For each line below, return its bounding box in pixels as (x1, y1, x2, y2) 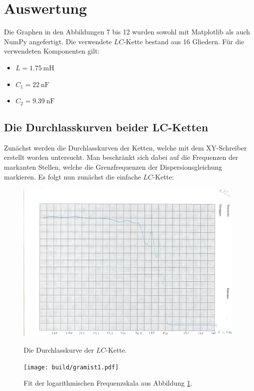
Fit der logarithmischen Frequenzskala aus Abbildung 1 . (24, 378, 193, 388)
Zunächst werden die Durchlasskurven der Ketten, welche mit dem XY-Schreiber (4, 142, 247, 152)
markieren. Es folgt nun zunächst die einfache (4, 171, 141, 181)
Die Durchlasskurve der (24, 345, 94, 355)
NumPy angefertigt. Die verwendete (4, 36, 112, 46)
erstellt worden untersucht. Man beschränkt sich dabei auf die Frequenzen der (4, 152, 238, 162)
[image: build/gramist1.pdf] (24, 363, 119, 371)
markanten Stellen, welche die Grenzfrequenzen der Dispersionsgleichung (4, 162, 223, 172)
